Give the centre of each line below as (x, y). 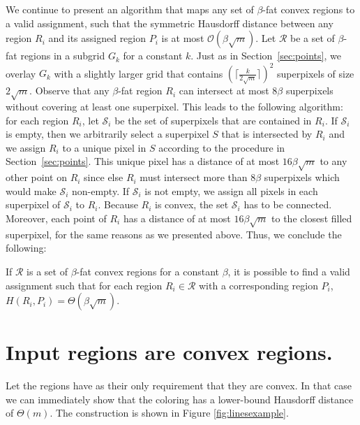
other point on (36, 177)
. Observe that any (69, 91)
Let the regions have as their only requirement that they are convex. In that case (179, 386)
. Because (118, 204)
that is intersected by (267, 134)
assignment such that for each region (84, 285)
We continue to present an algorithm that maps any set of (130, 9)
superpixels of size (316, 73)
